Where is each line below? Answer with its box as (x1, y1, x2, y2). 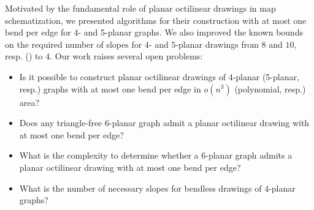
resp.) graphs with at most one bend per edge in (19, 82, 201, 95)
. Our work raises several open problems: (50, 50, 203, 62)
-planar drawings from (175, 37, 259, 50)
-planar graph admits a (205, 149, 293, 162)
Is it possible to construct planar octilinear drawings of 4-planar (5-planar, (19, 70, 299, 83)
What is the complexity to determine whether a (19, 149, 199, 162)
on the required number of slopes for (5, 37, 142, 50)
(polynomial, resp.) (234, 82, 306, 95)
